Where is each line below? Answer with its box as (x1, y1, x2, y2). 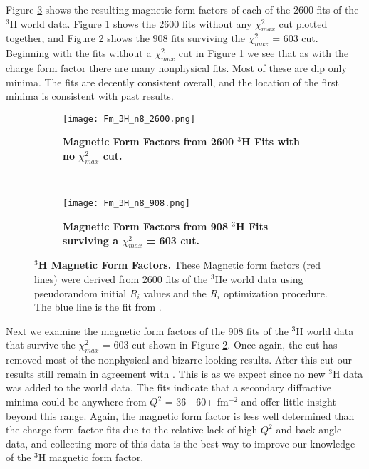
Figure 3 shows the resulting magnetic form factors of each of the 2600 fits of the (6, 2, 359, 16)
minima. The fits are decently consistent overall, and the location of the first (6, 74, 339, 89)
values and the (143, 285, 207, 300)
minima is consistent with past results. (6, 88, 174, 103)
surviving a (63, 232, 119, 247)
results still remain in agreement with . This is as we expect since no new (6, 366, 326, 381)
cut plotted (279, 16, 328, 31)
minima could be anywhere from (6, 394, 147, 408)
